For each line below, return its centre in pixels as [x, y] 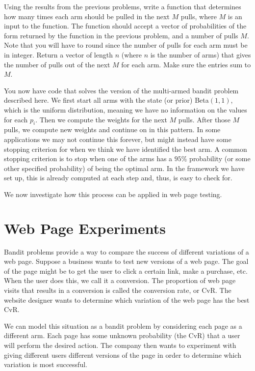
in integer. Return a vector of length [58, 54]
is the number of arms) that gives [201, 54]
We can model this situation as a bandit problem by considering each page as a [123, 326]
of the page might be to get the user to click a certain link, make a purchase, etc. [126, 271]
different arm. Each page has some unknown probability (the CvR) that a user [122, 335]
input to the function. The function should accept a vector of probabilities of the [125, 26]
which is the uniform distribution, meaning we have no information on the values [126, 109]
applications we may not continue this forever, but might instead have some [118, 139]
